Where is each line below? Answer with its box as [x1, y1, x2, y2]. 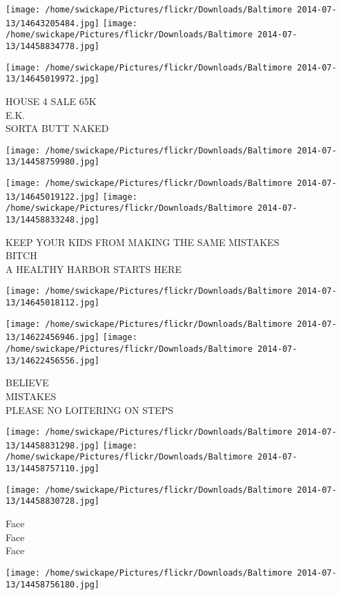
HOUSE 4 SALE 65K [6, 93, 97, 108]
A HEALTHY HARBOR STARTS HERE [6, 261, 182, 276]
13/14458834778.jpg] [6, 41, 100, 51]
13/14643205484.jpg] [6, 18, 100, 28]
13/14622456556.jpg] [6, 355, 100, 366]
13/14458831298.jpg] [6, 440, 100, 451]
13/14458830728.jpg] [6, 496, 100, 507]
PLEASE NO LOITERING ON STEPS [6, 402, 173, 417]
